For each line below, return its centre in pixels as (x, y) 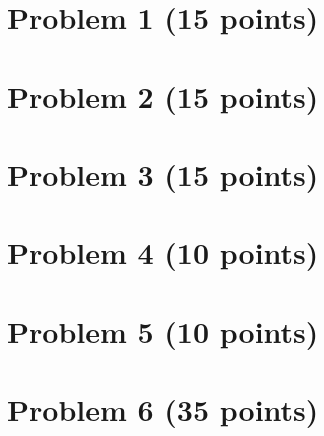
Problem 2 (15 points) (163, 95)
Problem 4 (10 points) (163, 252)
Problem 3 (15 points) (163, 173)
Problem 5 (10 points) (163, 330)
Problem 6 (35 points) (163, 409)
